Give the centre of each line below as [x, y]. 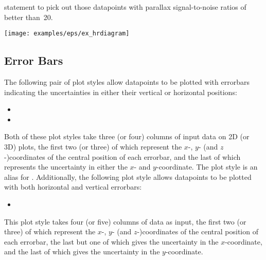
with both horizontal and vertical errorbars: [73, 187]
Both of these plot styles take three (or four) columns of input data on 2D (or [127, 136]
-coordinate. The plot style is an [207, 167]
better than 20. [29, 17]
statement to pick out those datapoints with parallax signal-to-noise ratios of [125, 7]
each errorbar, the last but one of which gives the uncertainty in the [111, 241]
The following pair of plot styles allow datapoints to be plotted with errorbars [127, 82]
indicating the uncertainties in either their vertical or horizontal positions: [121, 92]
